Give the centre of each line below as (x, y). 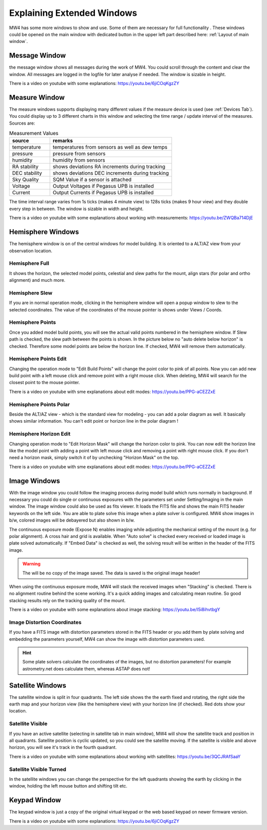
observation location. (31, 251)
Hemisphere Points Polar (40, 404)
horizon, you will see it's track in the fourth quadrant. (63, 747)
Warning (31, 564)
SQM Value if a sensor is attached (92, 179)
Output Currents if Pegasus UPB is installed (103, 193)
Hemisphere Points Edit (38, 359)
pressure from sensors (79, 154)
